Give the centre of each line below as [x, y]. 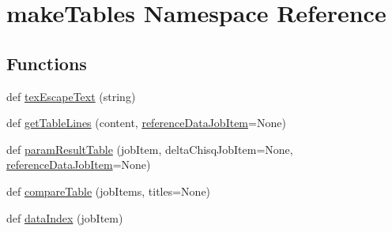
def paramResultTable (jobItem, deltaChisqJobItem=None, [150, 149]
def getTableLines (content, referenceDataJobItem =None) [146, 123]
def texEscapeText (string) [71, 96]
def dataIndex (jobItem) [65, 217]
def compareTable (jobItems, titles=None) [109, 191]
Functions [47, 63]
